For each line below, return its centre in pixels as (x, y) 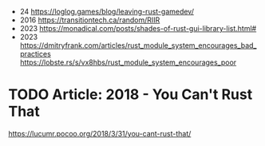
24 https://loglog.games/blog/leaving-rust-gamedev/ (107, 12)
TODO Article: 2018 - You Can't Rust (131, 95)
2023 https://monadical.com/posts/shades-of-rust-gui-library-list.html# (138, 28)
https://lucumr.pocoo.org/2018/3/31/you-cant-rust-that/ (100, 133)
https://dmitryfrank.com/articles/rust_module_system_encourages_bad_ (138, 45)
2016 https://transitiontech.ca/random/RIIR (90, 20)
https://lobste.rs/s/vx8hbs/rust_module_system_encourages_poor (128, 62)
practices (36, 54)
